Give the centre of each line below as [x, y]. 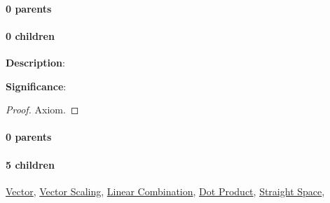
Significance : [36, 86]
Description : [35, 62]
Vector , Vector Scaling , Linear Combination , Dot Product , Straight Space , [165, 191]
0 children [30, 35]
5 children [30, 164]
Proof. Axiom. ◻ [42, 110]
